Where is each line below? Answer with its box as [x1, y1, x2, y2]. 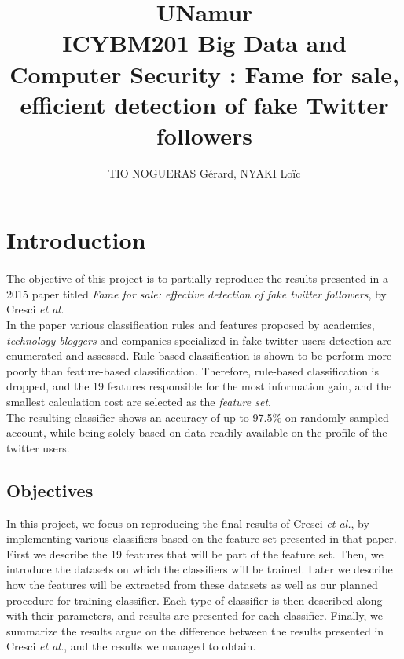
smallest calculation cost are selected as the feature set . [6, 394, 271, 409]
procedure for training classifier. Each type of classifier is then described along [6, 591, 383, 608]
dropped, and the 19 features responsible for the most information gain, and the [6, 378, 392, 394]
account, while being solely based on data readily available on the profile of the [6, 424, 387, 441]
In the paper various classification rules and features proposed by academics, [6, 317, 375, 333]
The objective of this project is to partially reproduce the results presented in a [6, 270, 388, 287]
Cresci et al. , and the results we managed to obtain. [6, 638, 256, 654]
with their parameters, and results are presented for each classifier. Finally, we [6, 607, 383, 624]
